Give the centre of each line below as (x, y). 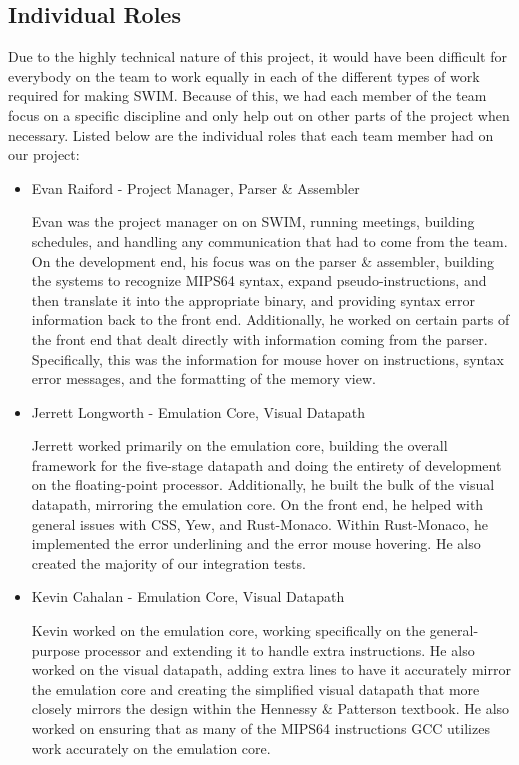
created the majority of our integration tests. (168, 562)
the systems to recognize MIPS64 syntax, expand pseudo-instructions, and (259, 280)
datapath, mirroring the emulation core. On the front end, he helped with (257, 504)
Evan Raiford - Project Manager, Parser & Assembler (195, 187)
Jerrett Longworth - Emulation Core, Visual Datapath (198, 411)
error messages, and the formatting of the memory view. (203, 378)
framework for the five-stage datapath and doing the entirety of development (266, 464)
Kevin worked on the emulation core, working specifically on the (228, 630)
